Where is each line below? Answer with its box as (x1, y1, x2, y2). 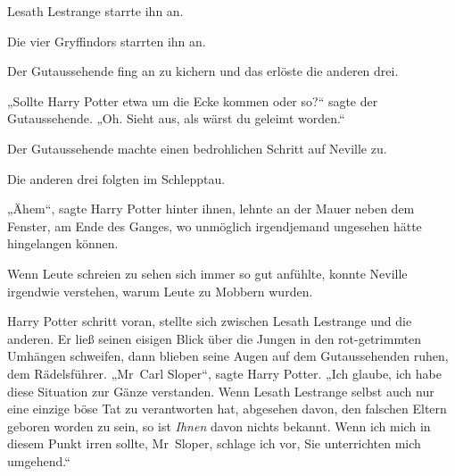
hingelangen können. (7, 234, 119, 253)
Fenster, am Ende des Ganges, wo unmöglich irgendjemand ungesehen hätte (7, 216, 422, 235)
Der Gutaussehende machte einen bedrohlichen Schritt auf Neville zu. (7, 138, 387, 157)
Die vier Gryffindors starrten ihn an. (7, 31, 206, 50)
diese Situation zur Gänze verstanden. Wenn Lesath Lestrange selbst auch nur (7, 381, 434, 400)
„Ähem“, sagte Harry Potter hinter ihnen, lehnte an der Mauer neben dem (7, 199, 415, 218)
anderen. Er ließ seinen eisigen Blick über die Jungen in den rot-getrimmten (7, 329, 422, 347)
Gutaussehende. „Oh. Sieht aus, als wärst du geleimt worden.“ (7, 109, 345, 128)
